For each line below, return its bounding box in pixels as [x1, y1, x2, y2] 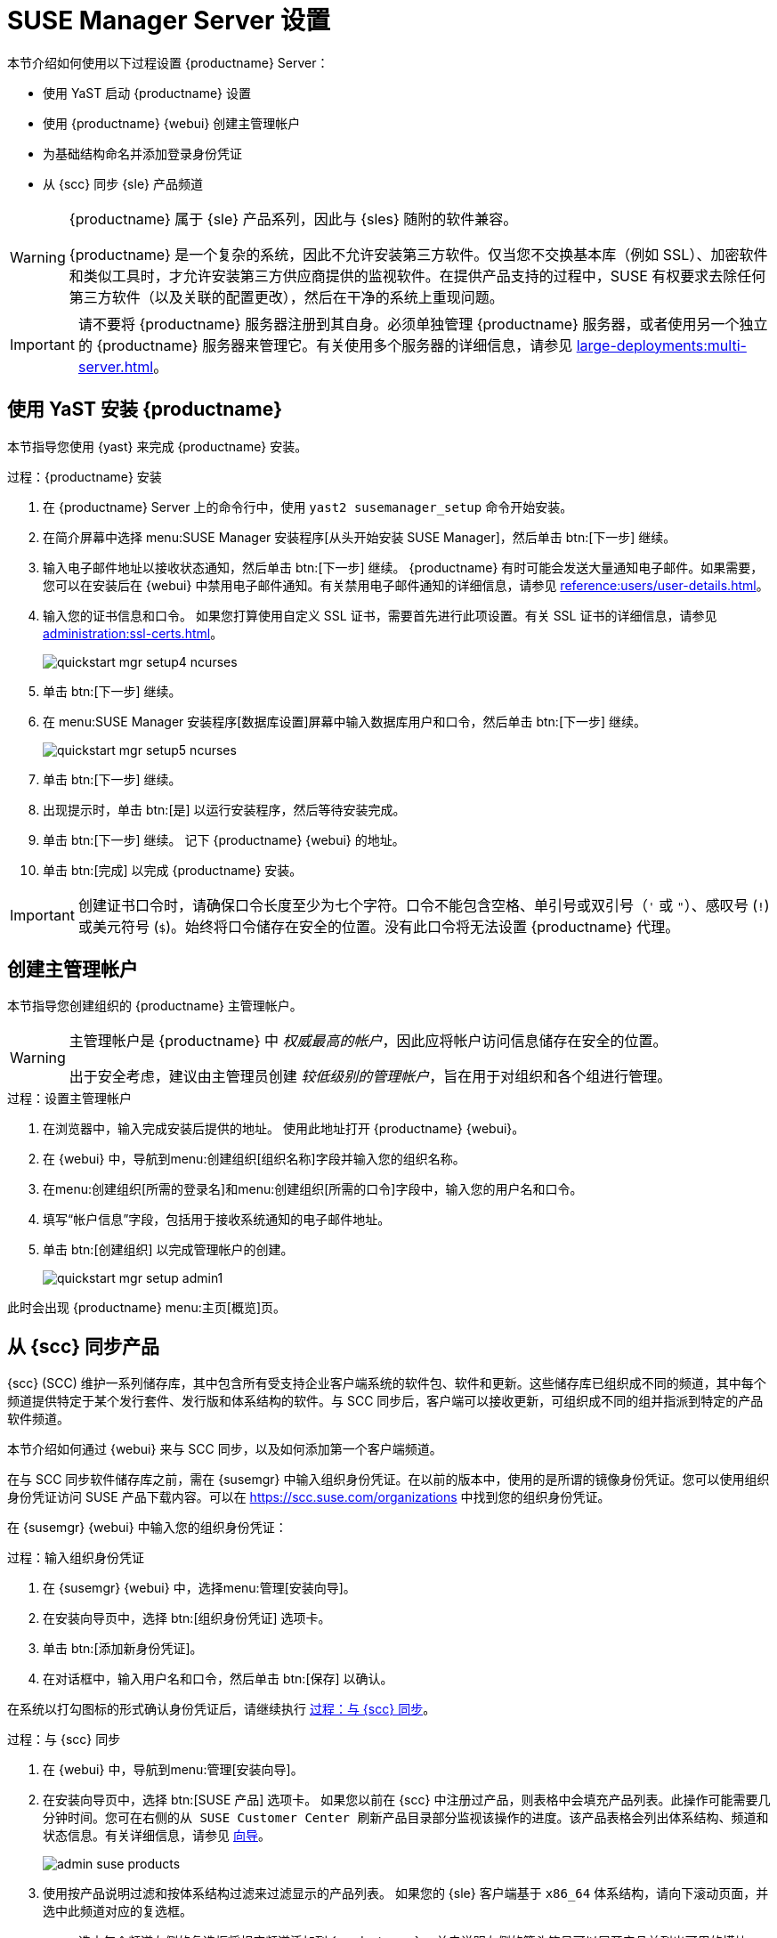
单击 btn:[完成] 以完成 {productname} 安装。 [43, 862, 303, 878]
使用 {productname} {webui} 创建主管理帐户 [43, 115, 301, 131]
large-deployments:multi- [576, 336, 747, 354]
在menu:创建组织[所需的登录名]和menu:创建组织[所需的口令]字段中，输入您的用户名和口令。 [43, 1181, 583, 1197]
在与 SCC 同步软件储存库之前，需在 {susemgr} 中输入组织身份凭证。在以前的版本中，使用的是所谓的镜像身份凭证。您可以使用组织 [7, 1472, 770, 1488]
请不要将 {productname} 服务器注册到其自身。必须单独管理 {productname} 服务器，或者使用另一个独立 [77, 314, 768, 333]
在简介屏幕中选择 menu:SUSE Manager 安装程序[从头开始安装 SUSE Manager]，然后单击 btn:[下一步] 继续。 [43, 529, 676, 545]
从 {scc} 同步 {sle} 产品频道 [43, 175, 203, 191]
